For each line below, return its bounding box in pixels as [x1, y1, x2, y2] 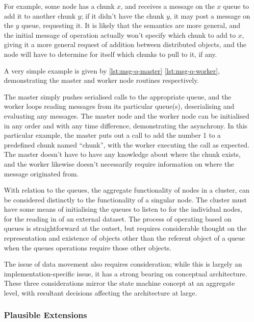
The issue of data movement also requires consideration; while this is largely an [4, 259, 242, 269]
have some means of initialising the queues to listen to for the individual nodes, [4, 204, 242, 214]
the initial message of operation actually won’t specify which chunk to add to [4, 29, 236, 40]
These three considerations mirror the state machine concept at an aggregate [4, 278, 235, 288]
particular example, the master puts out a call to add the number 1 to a [4, 130, 221, 140]
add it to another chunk [4, 10, 76, 21]
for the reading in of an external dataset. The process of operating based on [4, 213, 232, 223]
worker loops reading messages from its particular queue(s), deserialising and [4, 101, 234, 111]
